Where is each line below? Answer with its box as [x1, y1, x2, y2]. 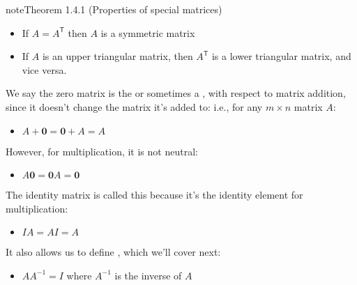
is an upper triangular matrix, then [42, 49, 193, 63]
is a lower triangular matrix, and [211, 49, 351, 63]
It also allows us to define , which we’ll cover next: [6, 245, 221, 259]
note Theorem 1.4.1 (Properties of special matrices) [6, 2, 222, 16]
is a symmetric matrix [100, 25, 195, 40]
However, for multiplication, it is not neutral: [6, 144, 198, 158]
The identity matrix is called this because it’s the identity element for [6, 187, 303, 202]
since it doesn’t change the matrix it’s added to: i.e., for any [6, 99, 263, 114]
